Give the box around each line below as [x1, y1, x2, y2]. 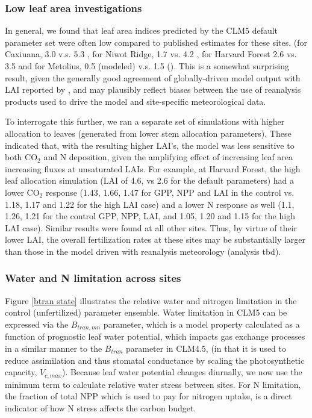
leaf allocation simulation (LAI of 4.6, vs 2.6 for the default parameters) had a [5, 174, 295, 187]
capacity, [5, 366, 37, 378]
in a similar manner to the [5, 342, 102, 354]
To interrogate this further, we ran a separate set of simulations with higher [5, 115, 285, 128]
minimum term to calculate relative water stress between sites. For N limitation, [5, 378, 301, 390]
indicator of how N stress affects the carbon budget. [5, 401, 196, 414]
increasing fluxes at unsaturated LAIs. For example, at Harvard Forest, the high [5, 162, 301, 175]
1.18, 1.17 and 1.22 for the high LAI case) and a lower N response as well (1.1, [5, 198, 295, 210]
